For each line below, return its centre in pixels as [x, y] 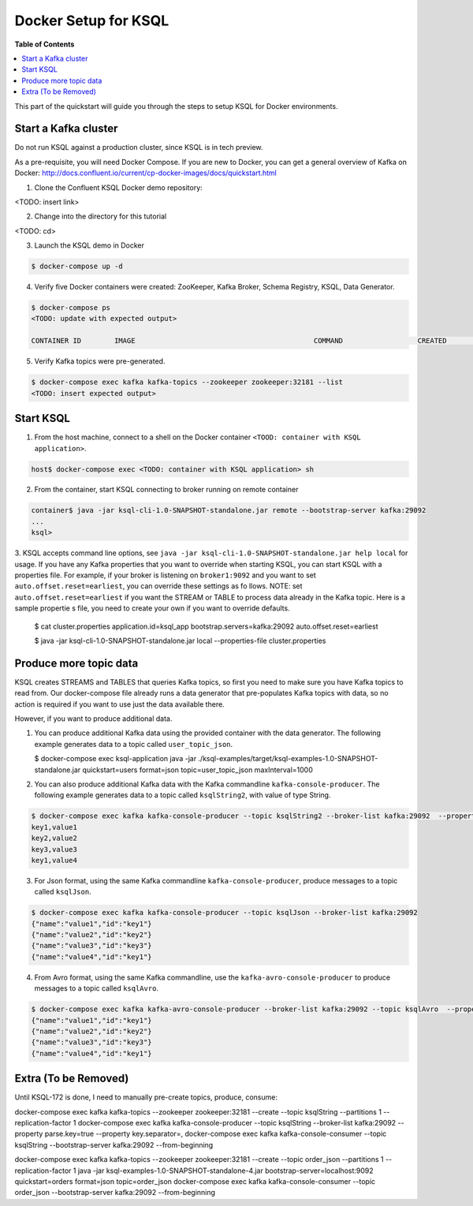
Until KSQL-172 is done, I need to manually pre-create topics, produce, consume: [146, 1097]
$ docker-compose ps [71, 308]
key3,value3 [54, 849]
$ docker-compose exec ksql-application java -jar [115, 759]
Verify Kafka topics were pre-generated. [100, 361]
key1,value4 [54, 860]
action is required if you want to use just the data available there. [119, 704]
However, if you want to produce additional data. [93, 719]
